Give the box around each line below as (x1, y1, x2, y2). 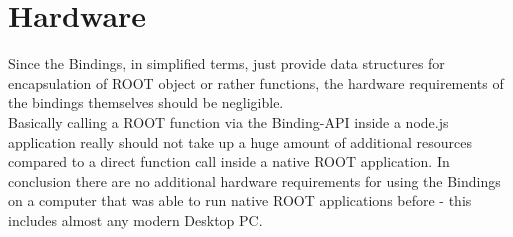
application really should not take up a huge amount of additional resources (8, 131, 472, 152)
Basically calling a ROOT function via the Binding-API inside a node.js (8, 111, 449, 132)
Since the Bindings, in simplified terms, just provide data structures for (8, 53, 445, 74)
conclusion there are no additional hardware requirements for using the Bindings (8, 170, 501, 191)
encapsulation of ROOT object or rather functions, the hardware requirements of (8, 72, 504, 93)
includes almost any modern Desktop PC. (8, 209, 263, 230)
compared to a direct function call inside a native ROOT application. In (8, 151, 450, 172)
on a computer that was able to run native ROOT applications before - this (8, 190, 472, 211)
